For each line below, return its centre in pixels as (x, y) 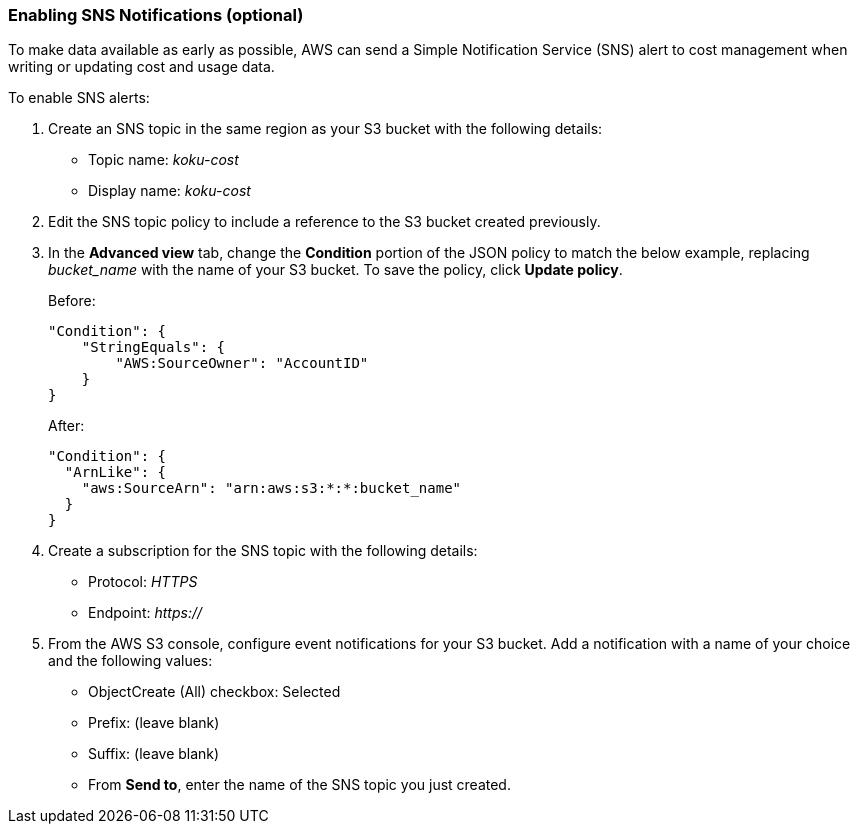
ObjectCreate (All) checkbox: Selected (214, 692)
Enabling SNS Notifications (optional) (156, 15)
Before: (72, 301)
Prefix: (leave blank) (154, 723)
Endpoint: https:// (145, 613)
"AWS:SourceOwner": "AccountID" (242, 363)
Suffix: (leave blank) (154, 754)
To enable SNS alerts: (79, 98)
